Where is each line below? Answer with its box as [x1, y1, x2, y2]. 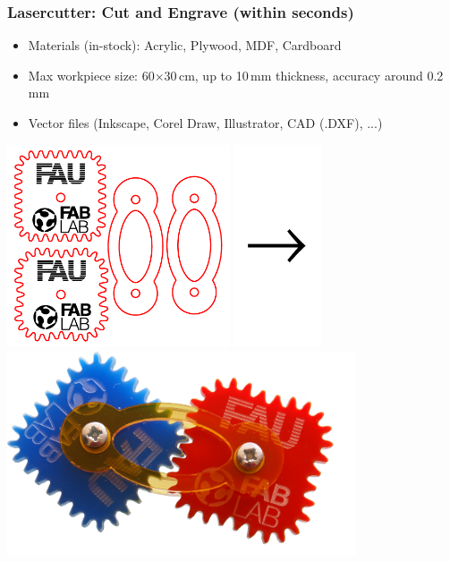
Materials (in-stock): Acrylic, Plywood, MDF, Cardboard [28, 36, 342, 55]
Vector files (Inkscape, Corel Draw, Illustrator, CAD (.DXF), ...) [28, 114, 383, 132]
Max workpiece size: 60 [28, 65, 155, 84]
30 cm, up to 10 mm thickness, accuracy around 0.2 [164, 65, 444, 84]
